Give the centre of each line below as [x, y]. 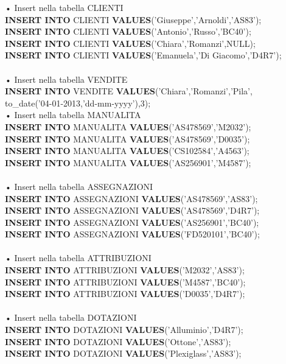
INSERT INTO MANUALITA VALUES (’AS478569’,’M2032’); [128, 126]
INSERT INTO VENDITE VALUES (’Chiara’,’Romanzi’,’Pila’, [129, 91]
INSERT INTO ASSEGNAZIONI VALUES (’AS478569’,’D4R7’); [132, 210]
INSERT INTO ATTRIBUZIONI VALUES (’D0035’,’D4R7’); [125, 294]
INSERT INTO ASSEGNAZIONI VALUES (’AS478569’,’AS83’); [131, 198]
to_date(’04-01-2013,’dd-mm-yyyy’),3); [78, 103]
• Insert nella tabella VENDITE [66, 79]
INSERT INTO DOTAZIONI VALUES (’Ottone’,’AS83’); [118, 341]
